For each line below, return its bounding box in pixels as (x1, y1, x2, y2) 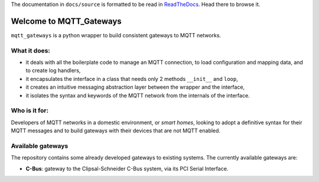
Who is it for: (11, 106, 49, 115)
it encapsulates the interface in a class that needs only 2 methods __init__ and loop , (25, 75, 239, 82)
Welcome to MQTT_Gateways (11, 16, 122, 26)
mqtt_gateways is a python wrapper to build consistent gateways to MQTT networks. (11, 31, 222, 38)
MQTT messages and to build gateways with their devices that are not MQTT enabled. (11, 127, 221, 134)
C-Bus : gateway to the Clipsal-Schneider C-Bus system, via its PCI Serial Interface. (25, 165, 229, 172)
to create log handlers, (25, 67, 81, 74)
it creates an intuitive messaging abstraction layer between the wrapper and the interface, (25, 83, 245, 91)
